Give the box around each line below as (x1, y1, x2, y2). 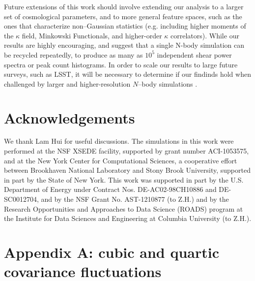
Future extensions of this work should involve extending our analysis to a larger (4, 1, 244, 11)
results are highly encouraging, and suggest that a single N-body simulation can (4, 40, 245, 50)
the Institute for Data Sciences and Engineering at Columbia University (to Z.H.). (4, 213, 252, 223)
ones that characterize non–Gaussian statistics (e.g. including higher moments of (4, 21, 246, 31)
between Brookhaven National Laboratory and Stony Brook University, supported (4, 165, 251, 175)
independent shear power (157, 49, 232, 60)
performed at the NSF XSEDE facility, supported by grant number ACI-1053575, (4, 146, 249, 156)
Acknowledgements (4, 107, 135, 127)
